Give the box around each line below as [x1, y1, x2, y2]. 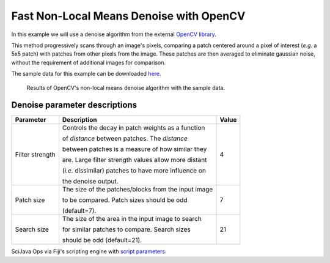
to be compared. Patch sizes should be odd [62, 196, 188, 204]
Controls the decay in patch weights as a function [62, 124, 205, 132]
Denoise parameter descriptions [11, 100, 137, 110]
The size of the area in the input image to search [62, 215, 202, 223]
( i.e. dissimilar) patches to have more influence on [62, 166, 206, 175]
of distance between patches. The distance [62, 135, 188, 143]
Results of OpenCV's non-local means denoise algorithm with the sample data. [26, 84, 226, 91]
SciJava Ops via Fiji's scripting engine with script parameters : [11, 248, 167, 255]
